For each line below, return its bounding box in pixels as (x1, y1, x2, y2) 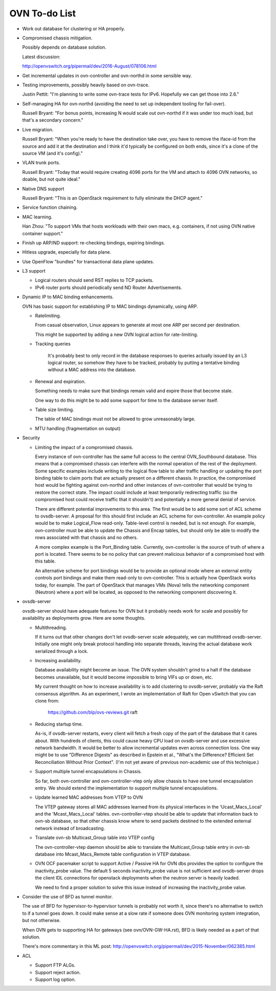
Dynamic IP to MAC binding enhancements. (22, 294, 114, 300)
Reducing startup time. (35, 721, 83, 727)
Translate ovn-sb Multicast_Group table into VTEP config (35, 835, 155, 841)
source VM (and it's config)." (22, 150, 83, 156)
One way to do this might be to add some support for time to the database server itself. (35, 397, 218, 403)
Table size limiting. (35, 407, 74, 413)
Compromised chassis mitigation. (22, 35, 93, 41)
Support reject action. (35, 969, 81, 975)
